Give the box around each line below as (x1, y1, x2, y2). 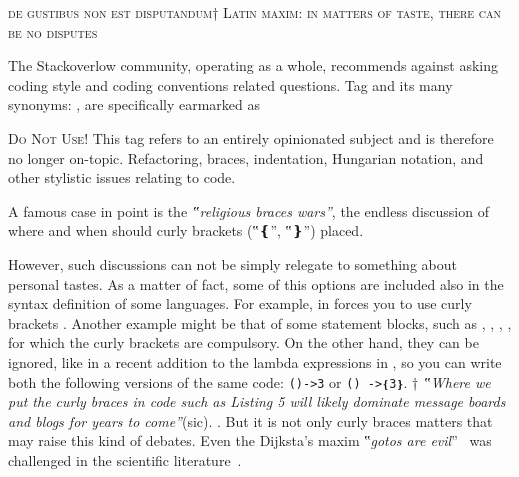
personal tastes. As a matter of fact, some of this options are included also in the (8, 273, 504, 294)
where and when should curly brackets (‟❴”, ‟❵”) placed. (8, 220, 364, 241)
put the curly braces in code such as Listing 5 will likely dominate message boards (8, 391, 506, 412)
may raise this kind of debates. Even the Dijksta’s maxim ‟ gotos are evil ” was (8, 430, 492, 451)
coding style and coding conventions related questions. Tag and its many (8, 74, 453, 95)
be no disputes (8, 21, 98, 42)
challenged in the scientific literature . (8, 449, 242, 470)
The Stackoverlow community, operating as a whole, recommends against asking (8, 55, 498, 76)
